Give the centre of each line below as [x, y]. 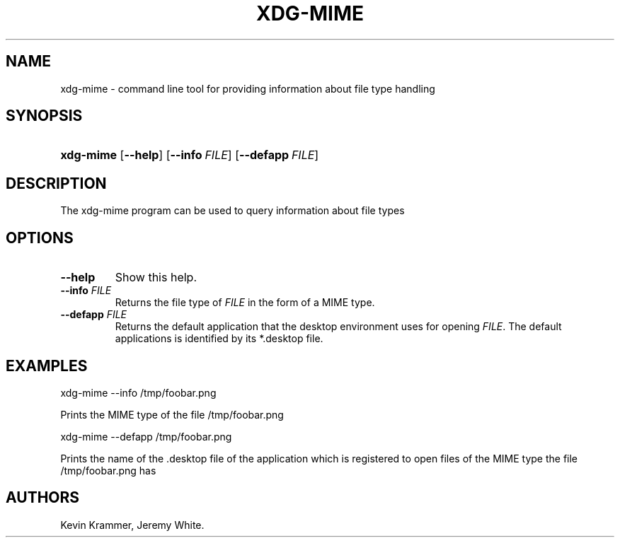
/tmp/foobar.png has [108, 470]
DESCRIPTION [56, 183]
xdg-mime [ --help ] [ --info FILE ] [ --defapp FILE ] [190, 155]
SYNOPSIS [44, 116]
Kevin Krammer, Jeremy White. [132, 525]
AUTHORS [43, 498]
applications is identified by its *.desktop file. [219, 339]
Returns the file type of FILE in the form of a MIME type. [245, 303]
